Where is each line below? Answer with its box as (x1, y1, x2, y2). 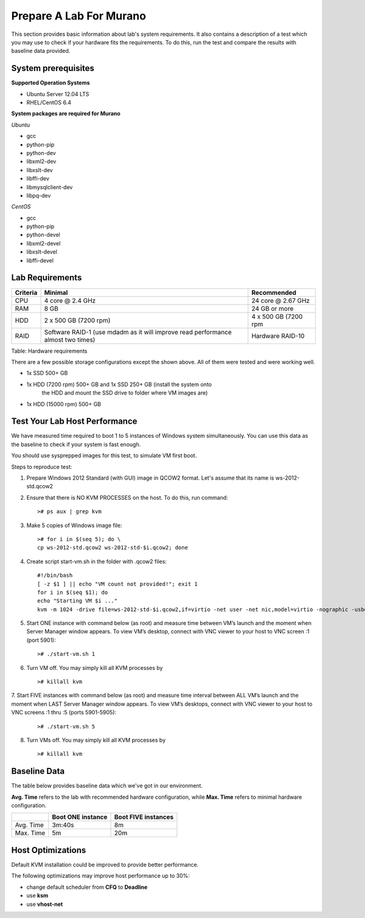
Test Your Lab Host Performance (11, 416, 137, 427)
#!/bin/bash (37, 572, 73, 579)
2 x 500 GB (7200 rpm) (44, 316, 111, 325)
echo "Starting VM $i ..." (37, 598, 118, 604)
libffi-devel (26, 257, 54, 264)
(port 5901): (26, 636, 56, 644)
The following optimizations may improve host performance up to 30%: (11, 872, 190, 880)
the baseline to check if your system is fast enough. (11, 441, 141, 448)
